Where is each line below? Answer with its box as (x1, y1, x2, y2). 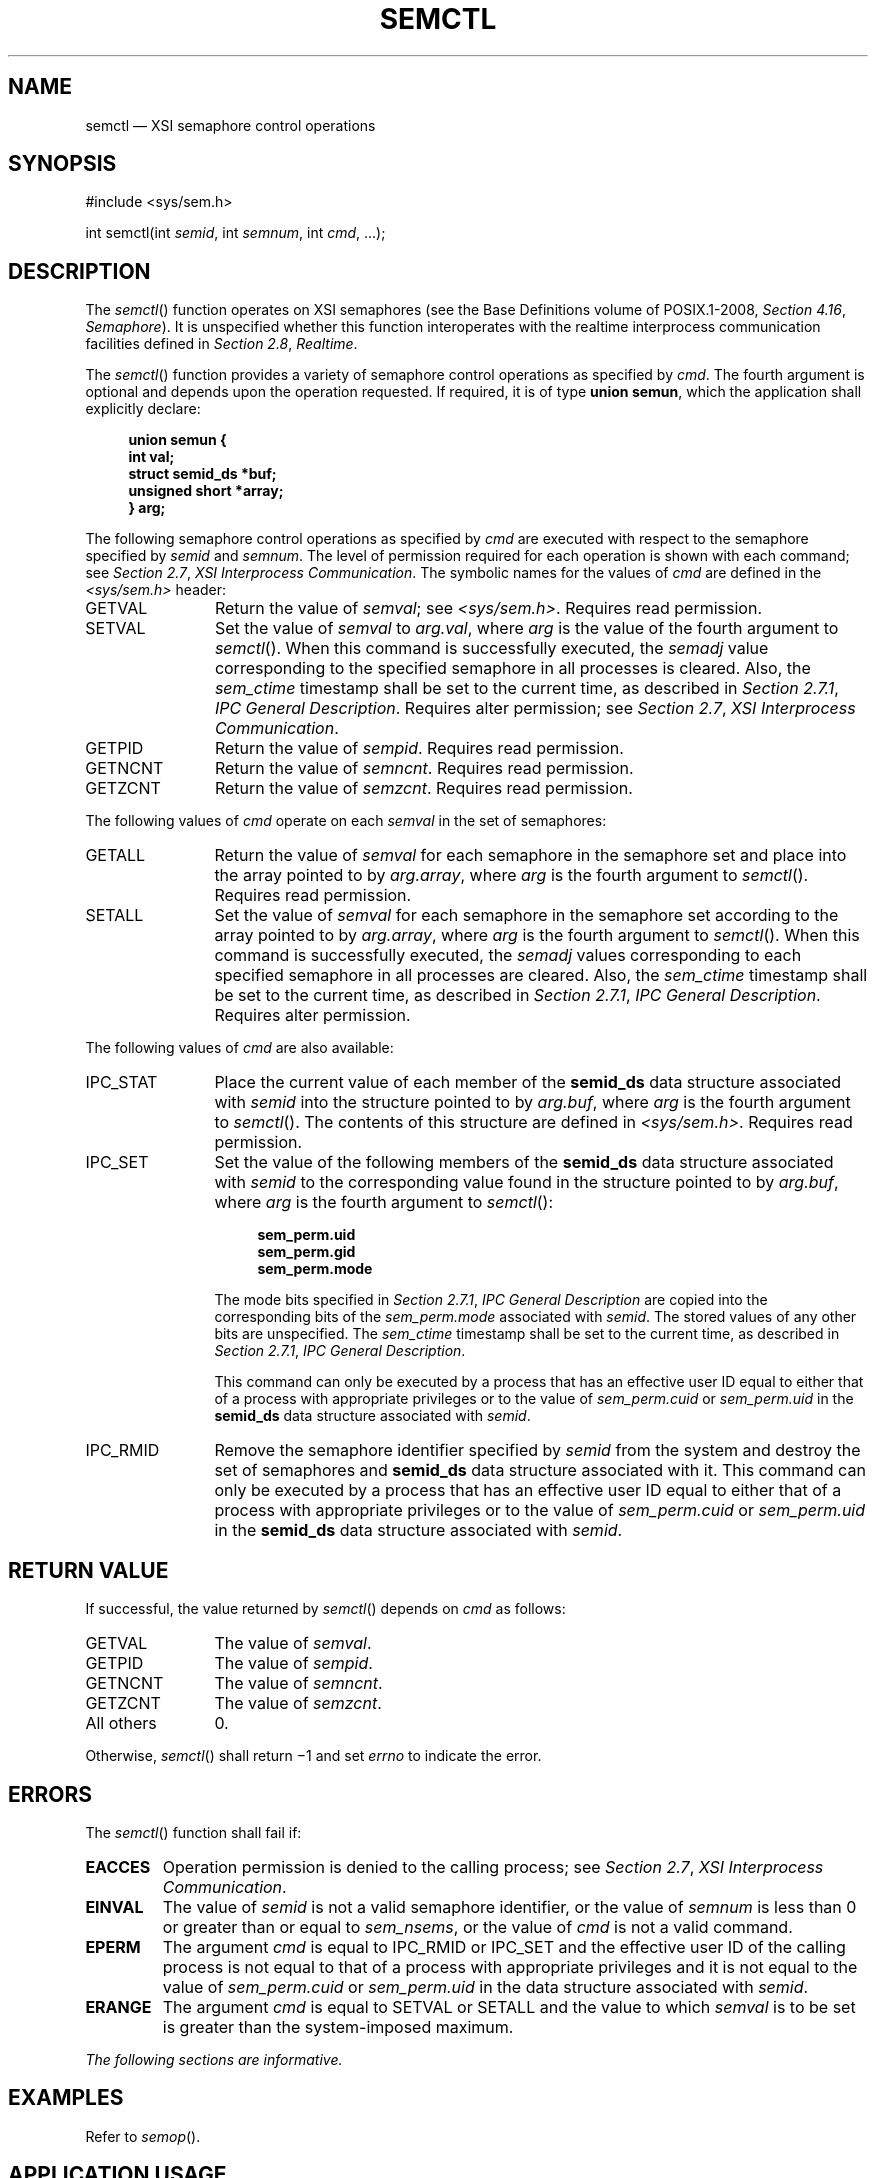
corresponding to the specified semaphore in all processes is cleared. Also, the (214, 658, 811, 679)
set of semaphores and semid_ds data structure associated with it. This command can (214, 1460, 866, 1481)
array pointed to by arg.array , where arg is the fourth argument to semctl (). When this (214, 925, 860, 946)
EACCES (85, 1856, 151, 1877)
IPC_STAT (85, 1072, 158, 1093)
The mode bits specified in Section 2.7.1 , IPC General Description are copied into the (214, 1291, 768, 1309)
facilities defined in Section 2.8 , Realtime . (85, 335, 358, 353)
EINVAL (85, 1896, 144, 1917)
